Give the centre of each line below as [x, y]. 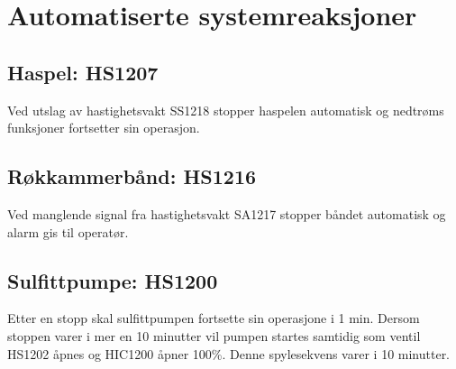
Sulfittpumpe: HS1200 [113, 280]
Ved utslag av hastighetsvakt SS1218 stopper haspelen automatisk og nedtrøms [226, 110]
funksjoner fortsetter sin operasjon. [104, 128]
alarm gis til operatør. [68, 231]
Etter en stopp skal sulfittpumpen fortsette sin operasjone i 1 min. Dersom [214, 318]
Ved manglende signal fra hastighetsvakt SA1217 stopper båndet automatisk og [227, 213]
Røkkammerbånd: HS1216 [132, 176]
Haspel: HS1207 [83, 72]
